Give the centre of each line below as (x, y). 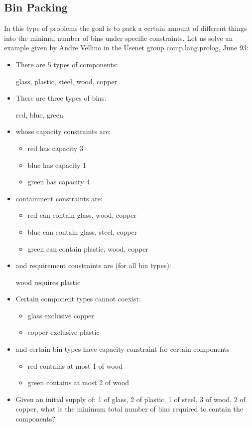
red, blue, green (39, 114)
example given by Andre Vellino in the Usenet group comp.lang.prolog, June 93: (126, 48)
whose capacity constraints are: (63, 131)
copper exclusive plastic (63, 332)
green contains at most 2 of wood (78, 382)
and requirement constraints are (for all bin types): (93, 265)
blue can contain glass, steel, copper (82, 231)
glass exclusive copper (61, 315)
